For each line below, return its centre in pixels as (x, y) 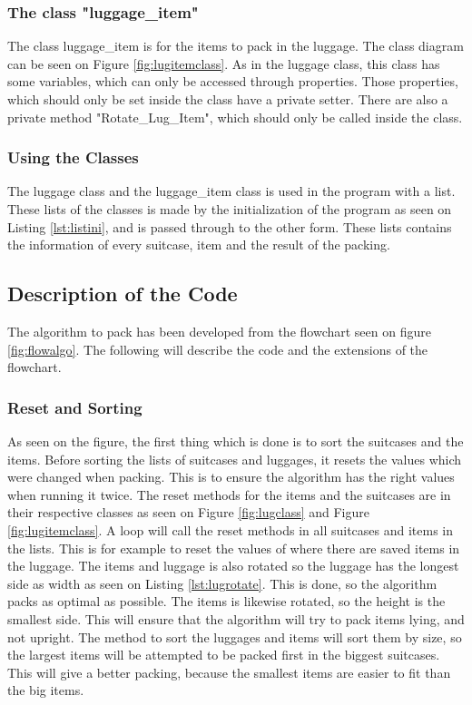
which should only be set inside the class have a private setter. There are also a (228, 99)
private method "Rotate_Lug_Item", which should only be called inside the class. (235, 117)
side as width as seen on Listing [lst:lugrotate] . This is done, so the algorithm (222, 583)
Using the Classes (73, 157)
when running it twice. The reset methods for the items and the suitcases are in (229, 494)
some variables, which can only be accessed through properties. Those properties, (233, 81)
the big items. (46, 690)
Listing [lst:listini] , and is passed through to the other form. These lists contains (230, 226)
